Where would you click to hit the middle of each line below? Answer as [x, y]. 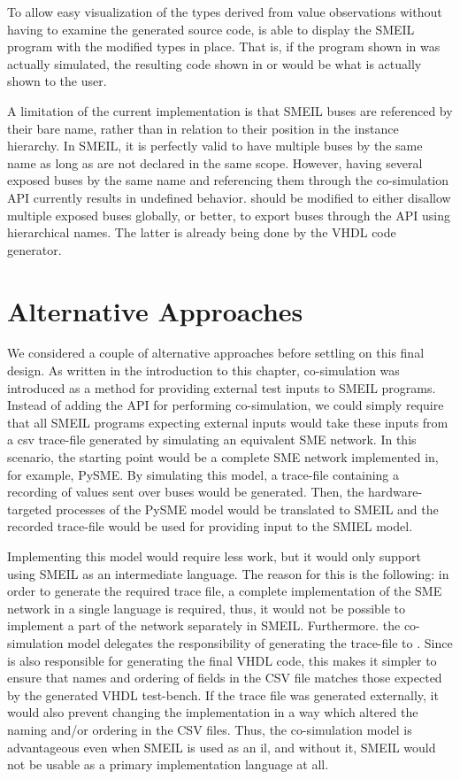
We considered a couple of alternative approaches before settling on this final [216, 353]
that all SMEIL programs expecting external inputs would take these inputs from [228, 422]
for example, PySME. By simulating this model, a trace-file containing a [203, 474]
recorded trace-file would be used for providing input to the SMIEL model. [210, 526]
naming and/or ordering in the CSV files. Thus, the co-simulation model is [210, 729]
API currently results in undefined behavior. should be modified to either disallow [229, 197]
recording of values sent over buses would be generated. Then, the [186, 492]
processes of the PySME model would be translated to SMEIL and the [247, 509]
